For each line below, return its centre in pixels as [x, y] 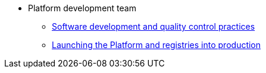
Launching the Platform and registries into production [157, 45]
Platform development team [82, 8]
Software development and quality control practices [154, 26]
